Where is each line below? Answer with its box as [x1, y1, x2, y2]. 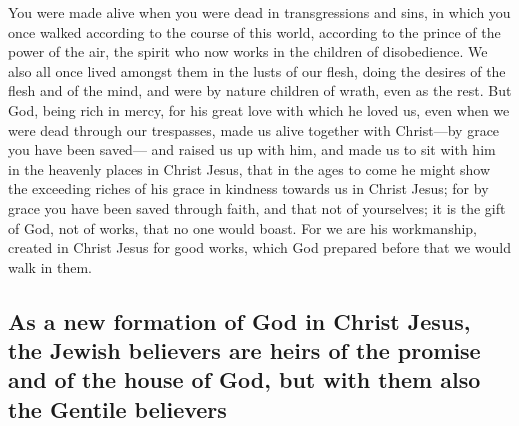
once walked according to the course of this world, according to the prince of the [8, 21, 501, 42]
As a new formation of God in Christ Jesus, [8, 305, 471, 336]
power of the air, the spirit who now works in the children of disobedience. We [8, 41, 488, 62]
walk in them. [8, 256, 92, 277]
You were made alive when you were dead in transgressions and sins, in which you [8, 2, 511, 22]
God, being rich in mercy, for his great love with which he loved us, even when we [8, 99, 510, 120]
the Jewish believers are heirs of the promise [8, 335, 481, 366]
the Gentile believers [8, 393, 227, 424]
